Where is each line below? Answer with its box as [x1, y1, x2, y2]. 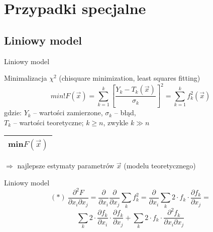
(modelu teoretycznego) [124, 160, 196, 171]
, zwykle [103, 117, 129, 127]
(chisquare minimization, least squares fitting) [59, 73, 200, 83]
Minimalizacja [4, 73, 47, 83]
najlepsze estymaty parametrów [17, 160, 115, 171]
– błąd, [114, 107, 136, 118]
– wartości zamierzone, [33, 107, 103, 118]
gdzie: [4, 107, 22, 118]
